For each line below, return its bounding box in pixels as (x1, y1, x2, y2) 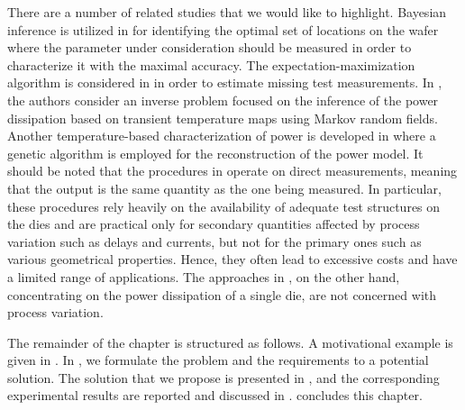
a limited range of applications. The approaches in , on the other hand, (7, 267, 400, 286)
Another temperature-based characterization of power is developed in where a (7, 126, 436, 145)
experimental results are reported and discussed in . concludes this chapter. (7, 386, 423, 405)
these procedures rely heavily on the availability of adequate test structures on (7, 196, 441, 215)
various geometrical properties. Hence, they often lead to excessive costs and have (7, 250, 458, 269)
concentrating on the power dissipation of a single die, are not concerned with (7, 285, 436, 304)
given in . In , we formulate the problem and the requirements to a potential (7, 351, 429, 369)
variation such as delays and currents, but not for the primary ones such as (7, 232, 422, 251)
